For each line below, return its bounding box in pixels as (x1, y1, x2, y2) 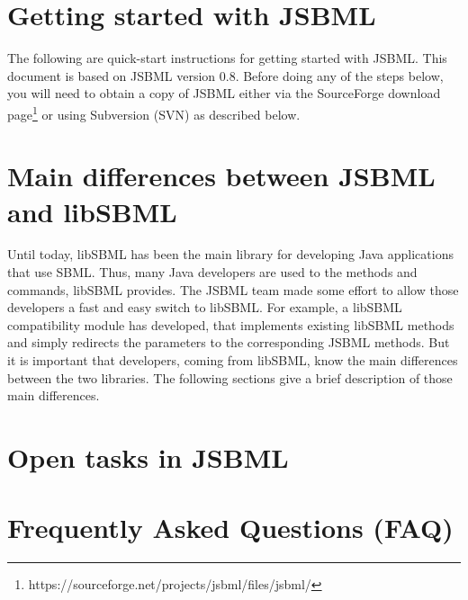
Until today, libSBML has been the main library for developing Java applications (7, 245, 454, 264)
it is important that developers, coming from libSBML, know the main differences (7, 351, 458, 370)
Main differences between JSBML (7, 157, 436, 194)
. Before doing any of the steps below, (235, 66, 444, 85)
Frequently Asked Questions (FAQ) (7, 509, 454, 546)
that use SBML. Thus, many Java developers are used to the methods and (7, 263, 418, 282)
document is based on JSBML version (7, 66, 216, 85)
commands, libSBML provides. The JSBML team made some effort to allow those (7, 280, 459, 299)
